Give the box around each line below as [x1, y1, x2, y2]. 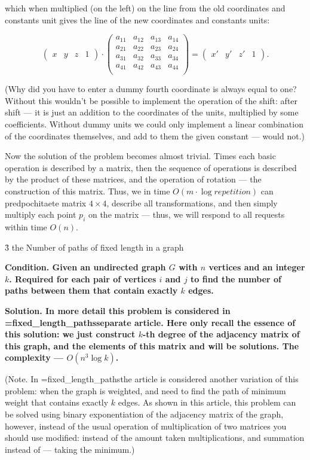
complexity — [5, 351, 64, 364]
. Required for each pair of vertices [9, 272, 156, 285]
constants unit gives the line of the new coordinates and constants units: [5, 13, 270, 26]
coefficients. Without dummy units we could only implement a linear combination [5, 118, 303, 130]
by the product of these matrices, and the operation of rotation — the [5, 173, 262, 185]
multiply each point [5, 208, 76, 221]
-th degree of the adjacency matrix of [142, 328, 300, 340]
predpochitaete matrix [5, 196, 87, 209]
